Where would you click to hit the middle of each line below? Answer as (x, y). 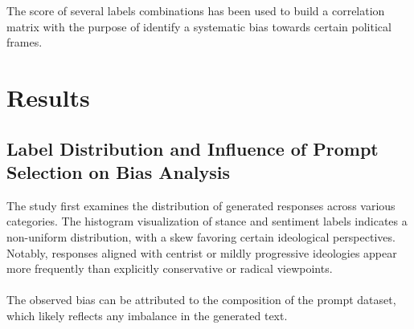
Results (48, 97)
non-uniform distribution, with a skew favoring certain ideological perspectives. (201, 236)
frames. (25, 42)
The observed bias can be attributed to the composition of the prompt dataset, (201, 300)
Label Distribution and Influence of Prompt (193, 148)
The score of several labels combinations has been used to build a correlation (196, 10)
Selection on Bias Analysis (118, 171)
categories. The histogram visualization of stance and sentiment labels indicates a (207, 221)
